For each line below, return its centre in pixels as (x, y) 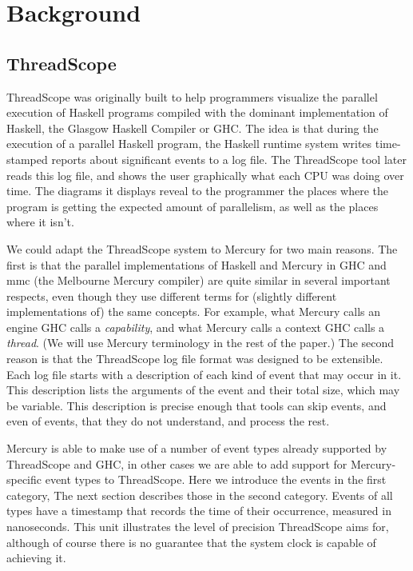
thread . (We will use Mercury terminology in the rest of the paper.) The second (201, 343)
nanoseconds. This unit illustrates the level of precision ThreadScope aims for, (198, 527)
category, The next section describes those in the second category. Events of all (200, 495)
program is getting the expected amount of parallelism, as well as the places (193, 206)
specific (24, 479)
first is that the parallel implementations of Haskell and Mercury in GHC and (197, 264)
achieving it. (36, 558)
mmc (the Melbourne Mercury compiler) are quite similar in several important (199, 280)
